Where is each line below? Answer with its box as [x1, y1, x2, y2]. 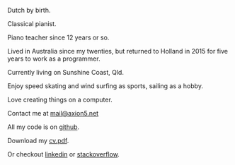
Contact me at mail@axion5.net [7, 109, 99, 117]
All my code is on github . [7, 123, 80, 131]
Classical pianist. [7, 20, 57, 28]
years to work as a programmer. [7, 54, 101, 63]
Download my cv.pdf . [7, 137, 69, 145]
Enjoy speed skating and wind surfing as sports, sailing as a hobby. [7, 82, 204, 90]
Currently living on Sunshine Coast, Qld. [7, 68, 124, 76]
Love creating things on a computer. [7, 95, 113, 104]
